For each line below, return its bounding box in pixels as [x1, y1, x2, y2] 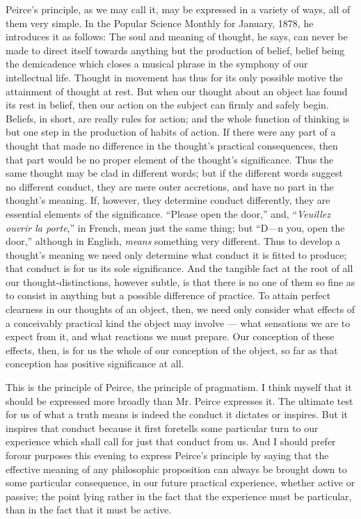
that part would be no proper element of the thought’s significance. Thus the [6, 152, 334, 166]
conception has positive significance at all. [6, 356, 184, 371]
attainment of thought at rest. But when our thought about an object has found [6, 83, 348, 98]
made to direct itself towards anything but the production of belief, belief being [6, 42, 345, 57]
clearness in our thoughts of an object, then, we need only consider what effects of [6, 302, 355, 317]
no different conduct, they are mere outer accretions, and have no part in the [6, 179, 334, 193]
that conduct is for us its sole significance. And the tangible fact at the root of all [6, 261, 353, 276]
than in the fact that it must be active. [6, 502, 172, 517]
